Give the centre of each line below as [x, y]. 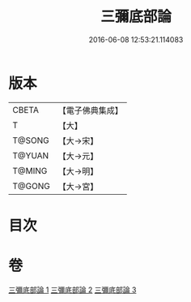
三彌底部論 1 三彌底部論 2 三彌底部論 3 [72, 290]
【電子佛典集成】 [90, 110]
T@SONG [31, 140]
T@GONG [31, 186]
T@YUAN [31, 155]
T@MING [30, 170]
